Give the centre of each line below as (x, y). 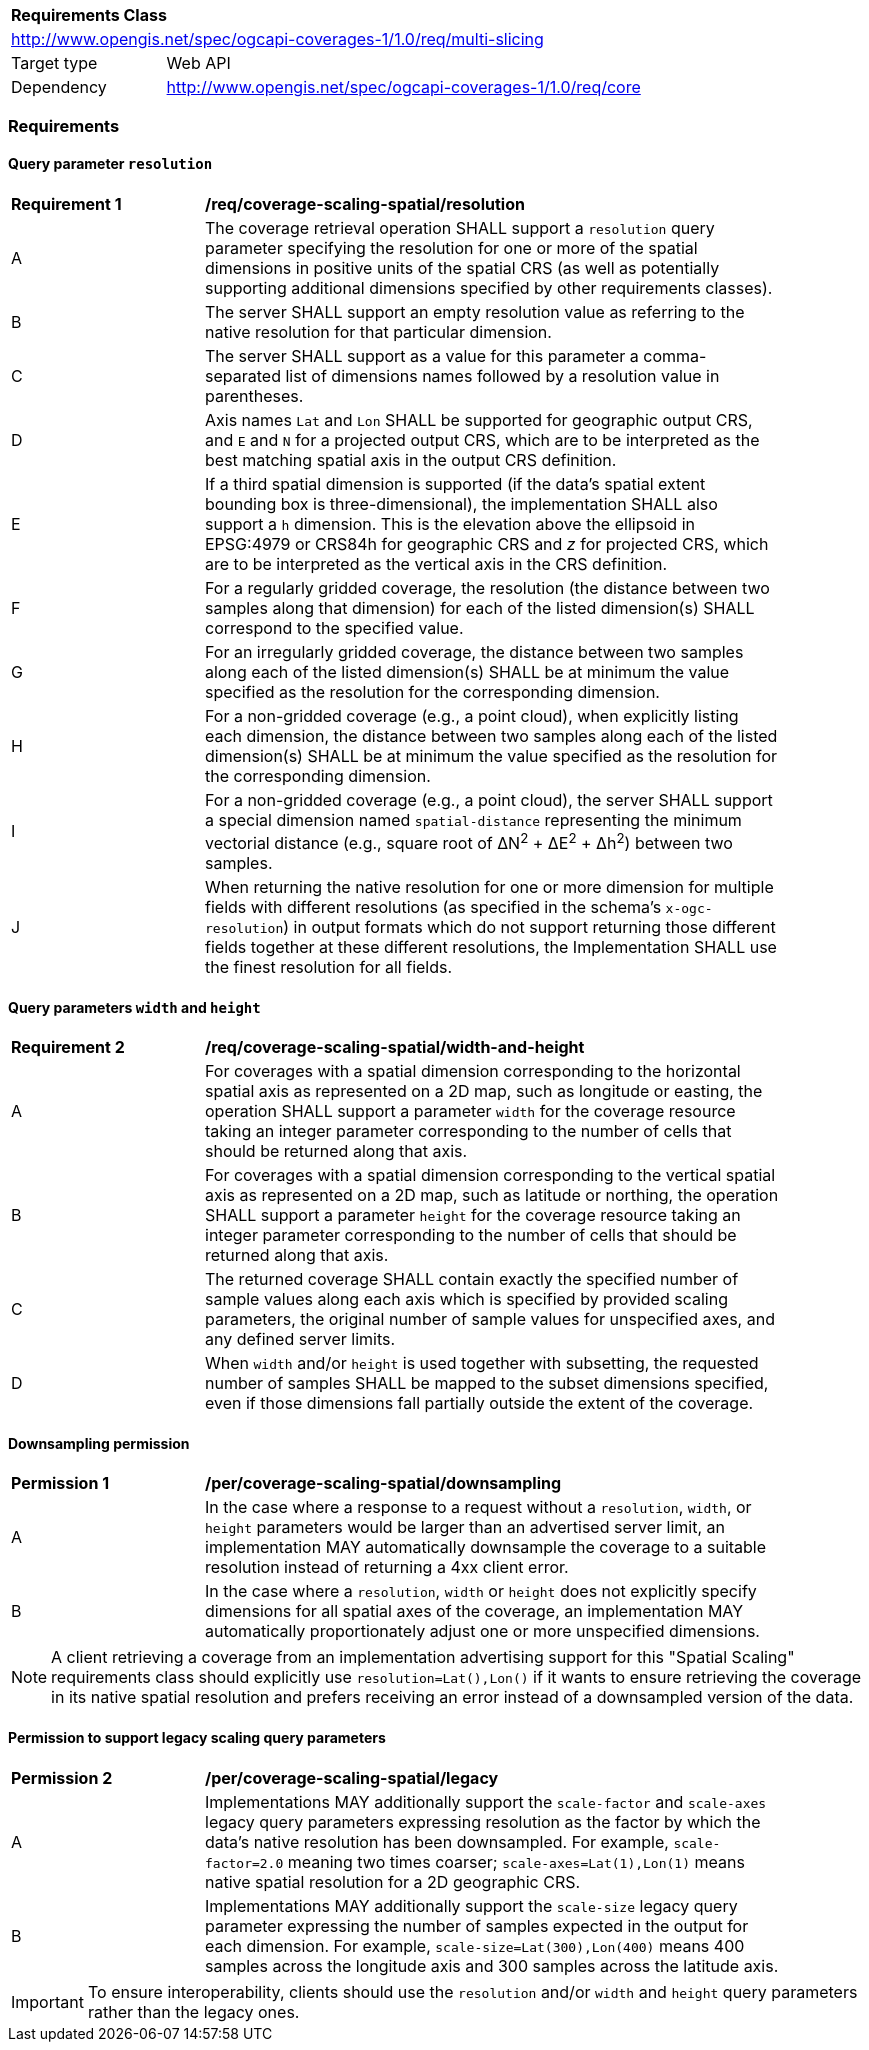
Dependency (59, 87)
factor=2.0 (244, 1863)
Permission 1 (60, 1483)
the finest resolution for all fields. (329, 966)
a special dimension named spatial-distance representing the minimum (473, 819)
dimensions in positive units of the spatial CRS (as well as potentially (462, 267)
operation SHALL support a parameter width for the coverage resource (470, 1111)
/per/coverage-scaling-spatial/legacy (352, 1777)
